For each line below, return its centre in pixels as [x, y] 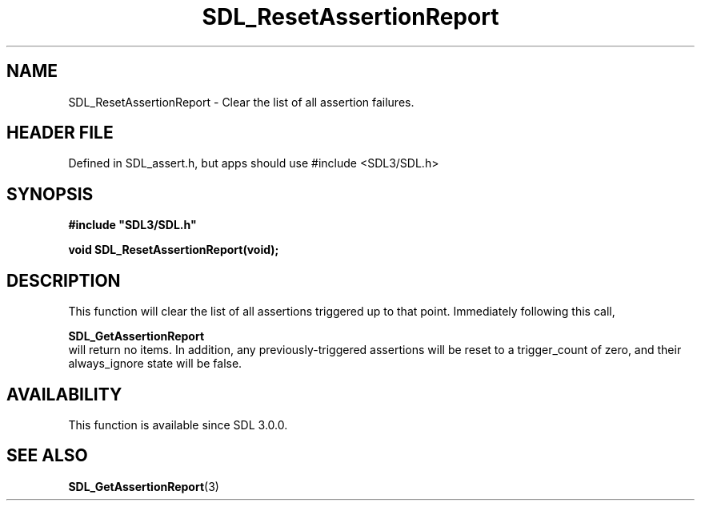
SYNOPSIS [50, 194]
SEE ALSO [47, 456]
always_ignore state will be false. [155, 364]
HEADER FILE [60, 133]
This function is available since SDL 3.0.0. [178, 425]
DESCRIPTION [64, 280]
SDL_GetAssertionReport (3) [144, 486]
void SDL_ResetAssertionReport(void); [174, 250]
